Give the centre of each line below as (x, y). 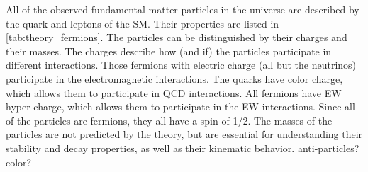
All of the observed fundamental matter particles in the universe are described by (183, 9)
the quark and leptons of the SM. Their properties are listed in (143, 23)
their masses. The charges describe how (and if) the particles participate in (169, 51)
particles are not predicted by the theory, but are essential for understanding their (184, 134)
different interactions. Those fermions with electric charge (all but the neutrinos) (181, 65)
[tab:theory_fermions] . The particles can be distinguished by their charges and (177, 37)
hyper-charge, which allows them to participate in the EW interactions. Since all (180, 107)
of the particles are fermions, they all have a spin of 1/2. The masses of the (169, 120)
